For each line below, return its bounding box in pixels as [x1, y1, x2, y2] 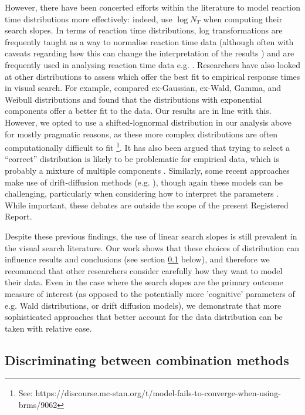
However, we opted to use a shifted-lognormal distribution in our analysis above [5, 116, 292, 128]
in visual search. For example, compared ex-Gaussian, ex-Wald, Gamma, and [5, 82, 282, 94]
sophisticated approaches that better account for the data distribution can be [5, 311, 283, 323]
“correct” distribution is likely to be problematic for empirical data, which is [5, 153, 279, 165]
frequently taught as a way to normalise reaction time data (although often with [5, 35, 294, 48]
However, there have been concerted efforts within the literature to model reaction [5, 1, 300, 13]
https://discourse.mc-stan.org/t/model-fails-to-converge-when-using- [35, 387, 281, 399]
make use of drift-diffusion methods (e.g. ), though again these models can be [5, 176, 283, 188]
